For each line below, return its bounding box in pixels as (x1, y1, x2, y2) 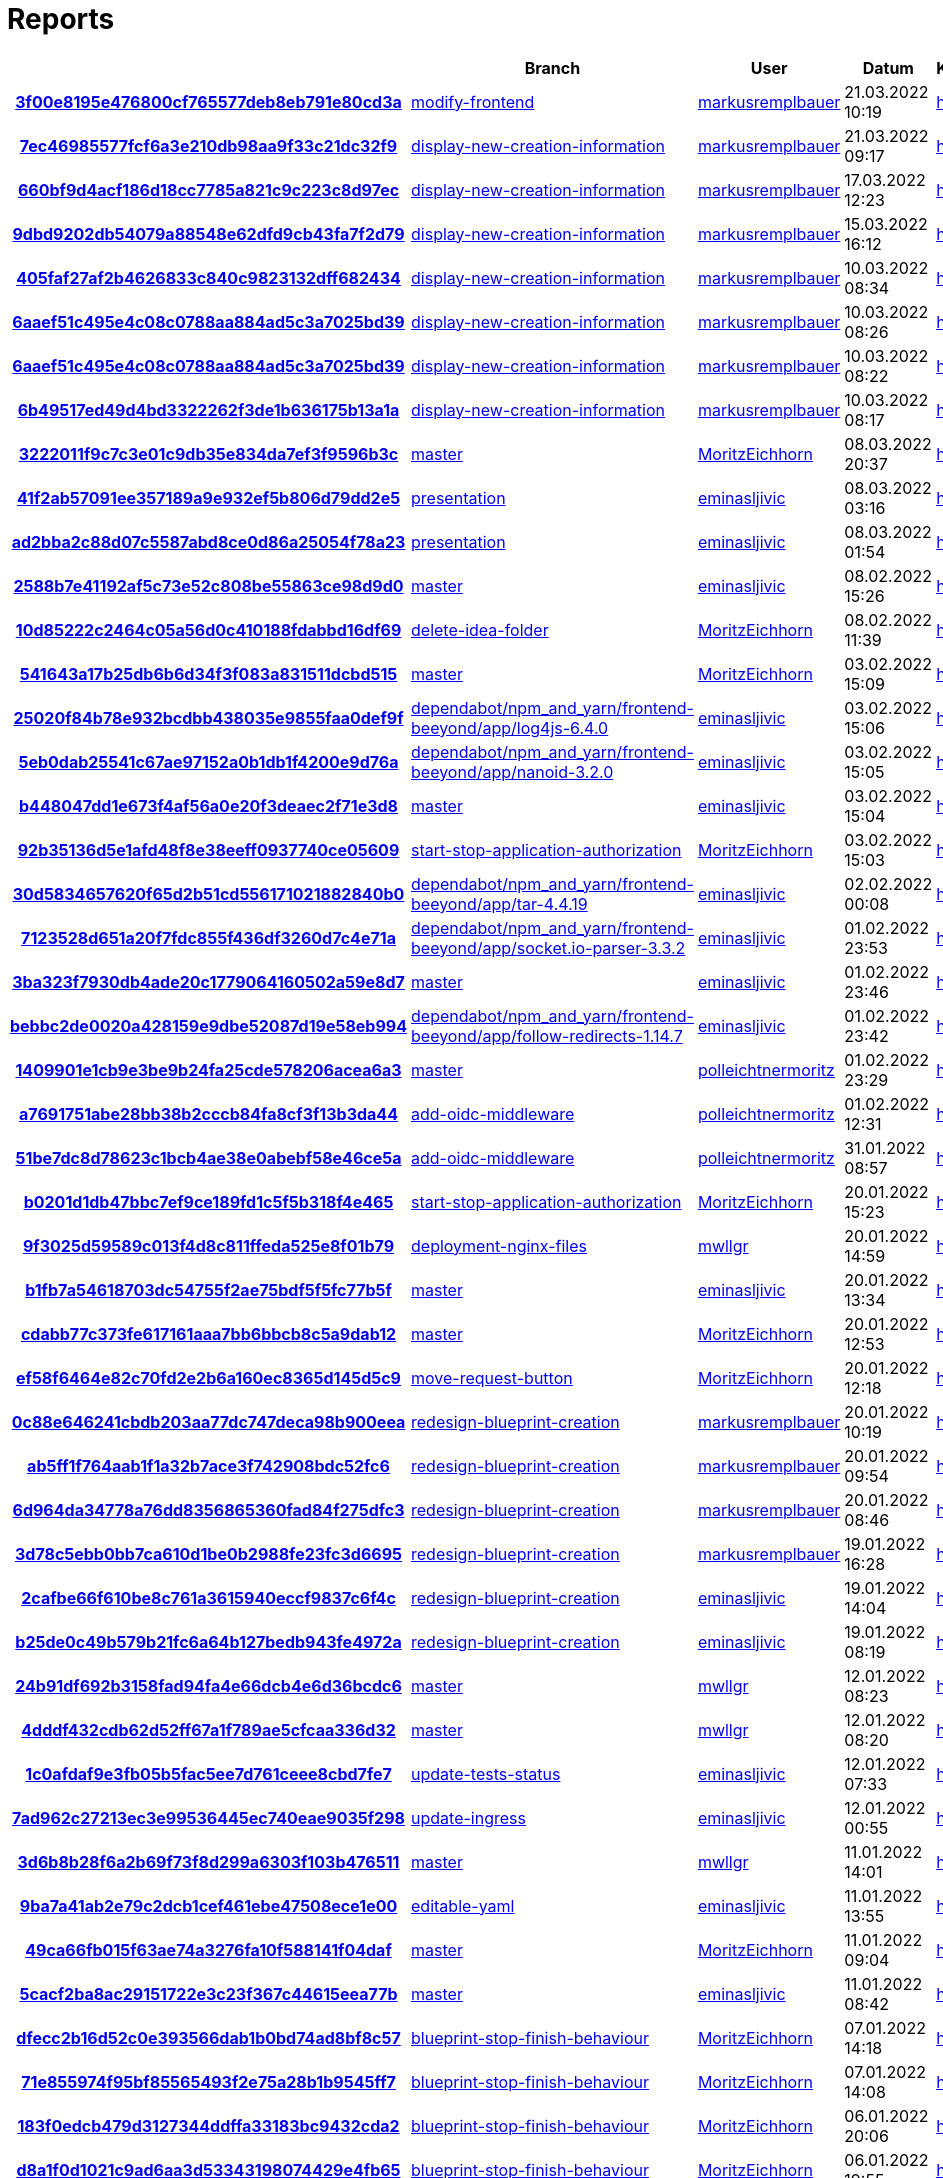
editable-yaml (411, 1895, 515, 1916)
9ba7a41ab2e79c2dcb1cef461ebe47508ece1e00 (19, 1895, 398, 1916)
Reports (7, 2, 115, 36)
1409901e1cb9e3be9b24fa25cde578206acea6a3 (15, 1059, 402, 1080)
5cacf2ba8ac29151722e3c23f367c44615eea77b (19, 1983, 398, 2004)
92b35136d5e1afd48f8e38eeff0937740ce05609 (17, 839, 400, 860)
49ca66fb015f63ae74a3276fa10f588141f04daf (25, 1939, 392, 1960)
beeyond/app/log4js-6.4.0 (411, 717, 609, 738)
